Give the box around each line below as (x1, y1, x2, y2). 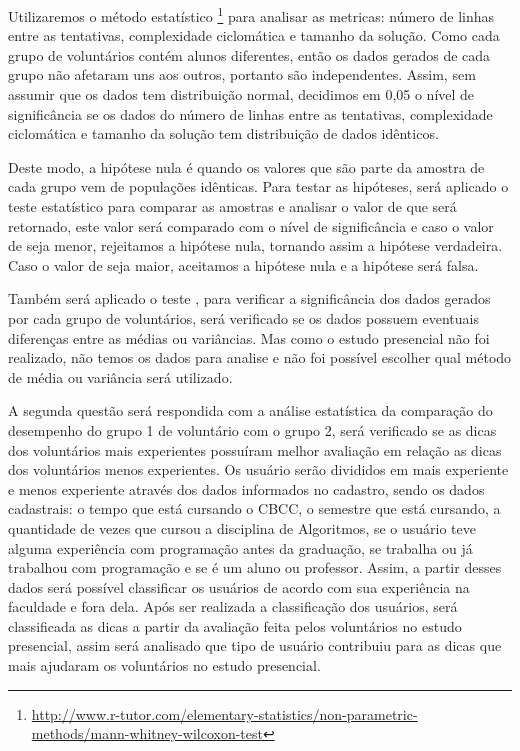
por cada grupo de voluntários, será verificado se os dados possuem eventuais (8, 307, 479, 328)
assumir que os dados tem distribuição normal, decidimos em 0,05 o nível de (8, 84, 475, 105)
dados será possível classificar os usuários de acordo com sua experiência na (8, 576, 470, 597)
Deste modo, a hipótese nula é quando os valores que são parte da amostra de (8, 156, 485, 177)
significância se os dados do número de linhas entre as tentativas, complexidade (8, 103, 493, 124)
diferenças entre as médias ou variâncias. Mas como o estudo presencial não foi (8, 327, 490, 348)
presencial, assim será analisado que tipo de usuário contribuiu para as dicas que (8, 635, 502, 656)
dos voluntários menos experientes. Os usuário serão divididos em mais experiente (8, 459, 509, 480)
